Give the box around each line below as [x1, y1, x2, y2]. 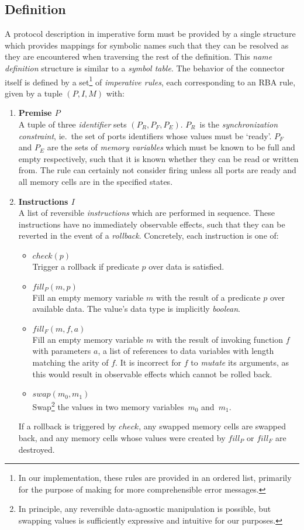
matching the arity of [32, 356, 109, 368]
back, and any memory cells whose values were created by [18, 431, 226, 443]
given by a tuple [5, 87, 63, 99]
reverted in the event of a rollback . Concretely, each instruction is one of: [18, 229, 279, 242]
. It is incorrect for [115, 356, 182, 368]
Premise [18, 106, 52, 119]
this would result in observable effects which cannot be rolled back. [32, 367, 272, 380]
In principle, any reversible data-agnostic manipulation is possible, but [18, 503, 271, 515]
